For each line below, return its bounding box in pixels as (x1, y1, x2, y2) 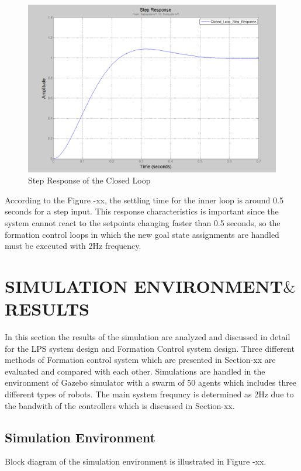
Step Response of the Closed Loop (28, 174, 151, 186)
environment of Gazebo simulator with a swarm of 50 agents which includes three (5, 376, 297, 389)
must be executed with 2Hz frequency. (5, 240, 141, 252)
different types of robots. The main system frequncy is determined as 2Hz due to (5, 387, 294, 400)
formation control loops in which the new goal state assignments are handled (5, 228, 279, 240)
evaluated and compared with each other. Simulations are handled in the (5, 365, 265, 377)
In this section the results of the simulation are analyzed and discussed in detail (5, 331, 290, 342)
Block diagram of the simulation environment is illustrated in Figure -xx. (5, 455, 267, 467)
